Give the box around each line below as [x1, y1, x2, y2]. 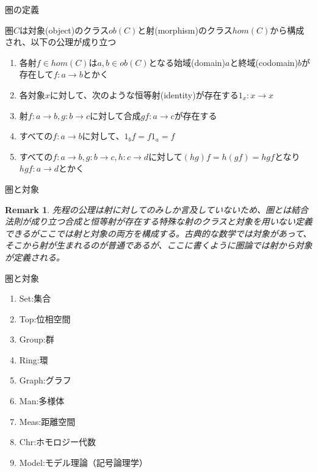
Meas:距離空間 [19, 415, 76, 427]
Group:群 [19, 333, 54, 346]
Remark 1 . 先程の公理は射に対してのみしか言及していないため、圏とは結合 [5, 203, 308, 216]
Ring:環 [19, 353, 48, 366]
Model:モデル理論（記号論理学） [19, 456, 148, 468]
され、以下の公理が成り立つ [5, 35, 117, 48]
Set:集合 [19, 292, 51, 305]
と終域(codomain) [229, 56, 298, 68]
